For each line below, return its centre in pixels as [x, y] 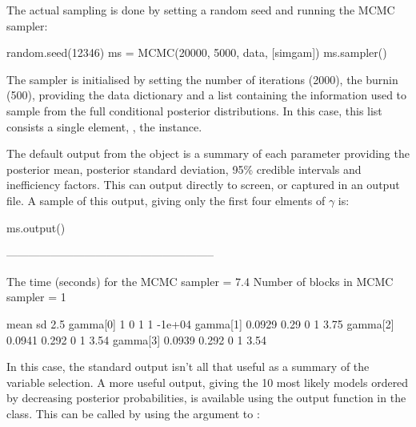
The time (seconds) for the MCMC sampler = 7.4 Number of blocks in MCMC [200, 281]
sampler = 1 [36, 297]
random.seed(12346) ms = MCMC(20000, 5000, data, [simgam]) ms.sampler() [197, 52]
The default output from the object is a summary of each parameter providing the [208, 153]
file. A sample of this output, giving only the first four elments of [166, 200]
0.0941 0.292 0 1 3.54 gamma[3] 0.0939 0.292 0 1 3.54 [137, 339]
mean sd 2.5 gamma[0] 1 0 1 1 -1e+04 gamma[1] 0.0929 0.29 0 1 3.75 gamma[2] [200, 323]
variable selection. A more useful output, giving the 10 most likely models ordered [208, 382]
